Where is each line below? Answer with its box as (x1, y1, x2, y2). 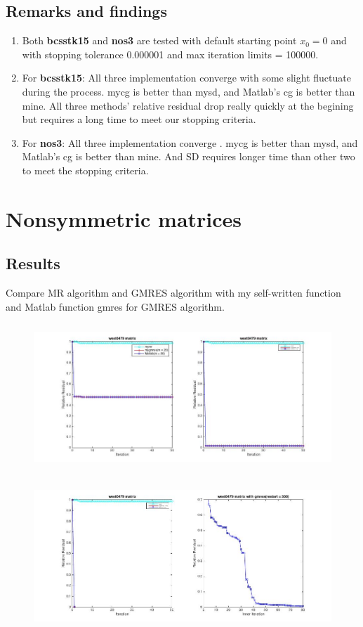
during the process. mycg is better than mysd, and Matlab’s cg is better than (22, 84, 355, 98)
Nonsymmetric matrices (6, 204, 242, 233)
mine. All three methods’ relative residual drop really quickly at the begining (22, 98, 354, 112)
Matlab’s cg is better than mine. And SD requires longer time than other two (22, 149, 355, 164)
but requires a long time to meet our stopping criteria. (22, 112, 256, 127)
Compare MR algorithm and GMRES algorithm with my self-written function (6, 285, 341, 300)
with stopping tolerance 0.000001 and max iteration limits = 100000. (22, 46, 319, 61)
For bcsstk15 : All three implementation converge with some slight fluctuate (22, 70, 351, 85)
